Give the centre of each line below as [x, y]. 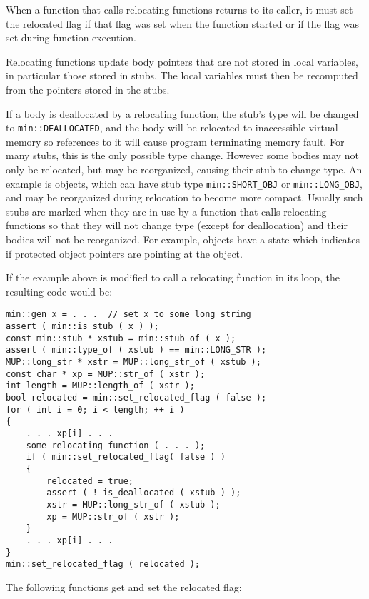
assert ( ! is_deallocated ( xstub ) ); [144, 493]
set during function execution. [71, 37]
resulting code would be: [59, 291]
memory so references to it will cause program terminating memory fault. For [175, 141]
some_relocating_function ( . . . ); [116, 445]
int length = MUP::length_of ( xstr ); [100, 386]
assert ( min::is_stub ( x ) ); [82, 327]
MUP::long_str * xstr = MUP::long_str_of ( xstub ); [133, 362]
